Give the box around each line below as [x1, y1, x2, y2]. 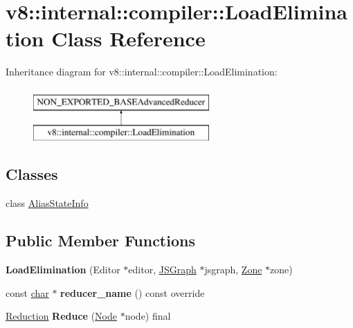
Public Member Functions [6, 230, 195, 251]
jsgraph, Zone [204, 262, 262, 277]
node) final [125, 309, 171, 323]
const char [6, 285, 49, 300]
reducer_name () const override [60, 285, 205, 300]
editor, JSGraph [128, 262, 197, 277]
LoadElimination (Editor [6, 262, 120, 277]
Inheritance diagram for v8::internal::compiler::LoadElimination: [6, 64, 278, 79]
